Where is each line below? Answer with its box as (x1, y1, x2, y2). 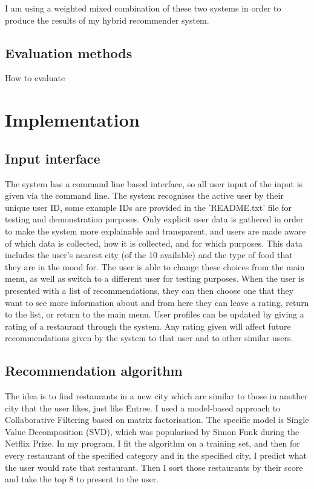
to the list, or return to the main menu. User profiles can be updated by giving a (5, 308, 304, 321)
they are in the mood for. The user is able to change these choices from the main (5, 260, 305, 273)
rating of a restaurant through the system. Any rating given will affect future (5, 319, 291, 332)
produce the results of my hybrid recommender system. (5, 13, 209, 26)
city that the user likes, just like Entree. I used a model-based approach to (5, 401, 281, 414)
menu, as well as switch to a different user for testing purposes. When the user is (5, 272, 304, 285)
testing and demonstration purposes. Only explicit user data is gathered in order (5, 213, 304, 225)
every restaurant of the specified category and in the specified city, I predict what (5, 449, 307, 462)
